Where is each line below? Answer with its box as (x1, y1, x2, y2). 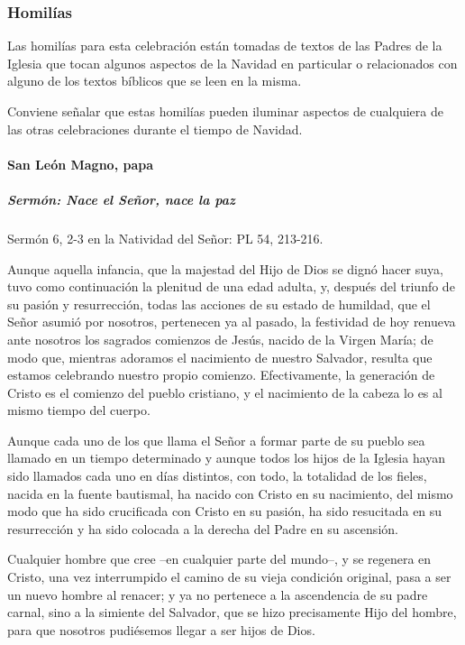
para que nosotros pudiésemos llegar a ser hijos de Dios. (7, 620, 315, 639)
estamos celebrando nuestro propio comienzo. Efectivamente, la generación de (7, 365, 435, 384)
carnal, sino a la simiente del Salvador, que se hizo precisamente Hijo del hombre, (7, 603, 457, 622)
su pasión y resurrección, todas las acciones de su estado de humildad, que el (7, 294, 431, 313)
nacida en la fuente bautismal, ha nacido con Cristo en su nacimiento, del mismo (7, 484, 453, 502)
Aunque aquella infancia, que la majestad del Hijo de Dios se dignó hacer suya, (7, 259, 443, 278)
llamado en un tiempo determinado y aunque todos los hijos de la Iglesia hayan (7, 448, 446, 467)
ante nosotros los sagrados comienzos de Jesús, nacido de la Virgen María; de (7, 329, 433, 348)
